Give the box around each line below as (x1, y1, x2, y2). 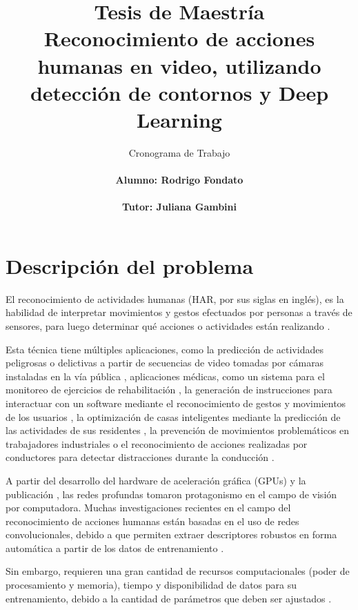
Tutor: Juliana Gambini (122, 199, 237, 214)
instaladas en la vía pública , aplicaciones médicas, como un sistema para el (6, 368, 325, 383)
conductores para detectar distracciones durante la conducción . (6, 450, 275, 464)
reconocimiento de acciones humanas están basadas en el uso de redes (6, 513, 299, 528)
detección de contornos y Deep (30, 78, 329, 106)
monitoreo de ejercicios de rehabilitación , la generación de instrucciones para (6, 382, 332, 397)
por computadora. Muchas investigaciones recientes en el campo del (6, 500, 291, 515)
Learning (137, 105, 222, 133)
